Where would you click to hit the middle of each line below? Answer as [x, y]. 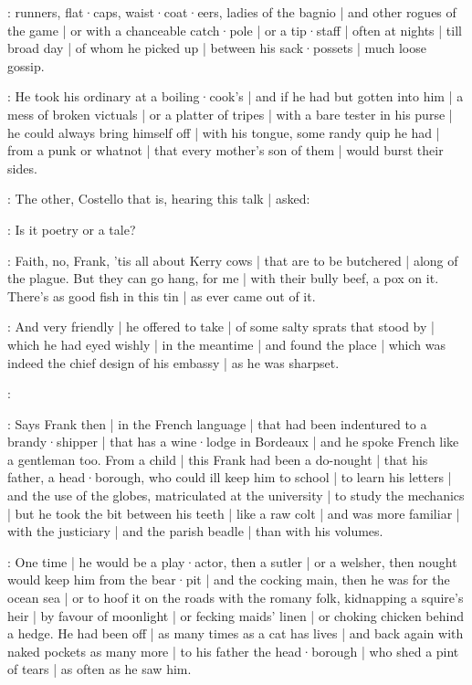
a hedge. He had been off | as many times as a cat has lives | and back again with [236, 633]
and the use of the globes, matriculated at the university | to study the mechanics [236, 495]
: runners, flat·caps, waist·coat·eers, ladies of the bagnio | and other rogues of [232, 12]
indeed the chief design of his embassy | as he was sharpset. [173, 362]
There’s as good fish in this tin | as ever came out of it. [162, 295]
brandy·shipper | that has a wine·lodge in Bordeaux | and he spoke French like [233, 442]
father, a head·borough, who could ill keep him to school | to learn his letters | [230, 477]
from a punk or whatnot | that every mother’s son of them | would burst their [226, 150]
